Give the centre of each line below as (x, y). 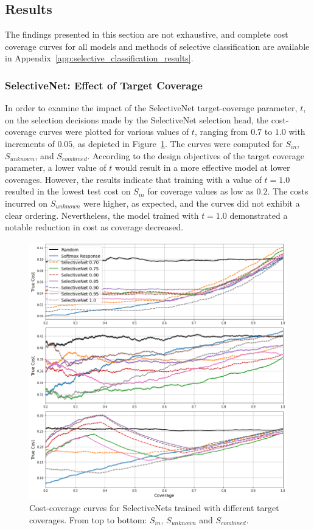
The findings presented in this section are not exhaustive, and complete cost (147, 34)
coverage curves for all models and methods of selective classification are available (157, 46)
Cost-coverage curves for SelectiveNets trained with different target (154, 508)
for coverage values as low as (201, 191)
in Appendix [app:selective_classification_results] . (99, 58)
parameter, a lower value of (56, 167)
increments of (30, 143)
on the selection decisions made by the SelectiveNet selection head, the (137, 119)
